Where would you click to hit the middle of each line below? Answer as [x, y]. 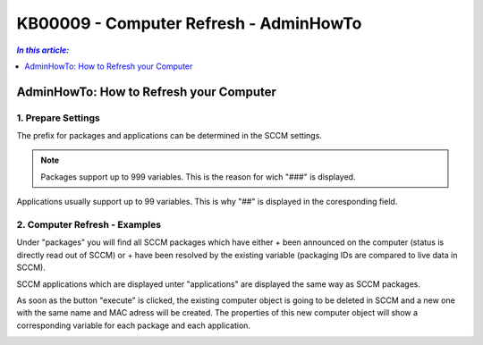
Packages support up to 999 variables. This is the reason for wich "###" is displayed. [198, 177]
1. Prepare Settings [58, 118]
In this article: [43, 50]
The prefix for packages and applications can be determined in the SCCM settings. [169, 136]
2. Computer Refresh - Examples [89, 225]
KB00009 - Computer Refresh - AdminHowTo [189, 23]
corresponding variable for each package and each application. [133, 325]
